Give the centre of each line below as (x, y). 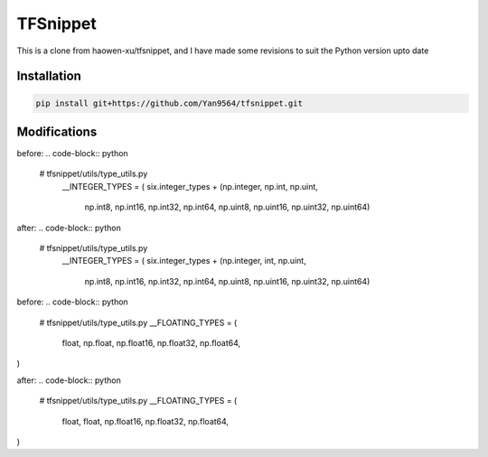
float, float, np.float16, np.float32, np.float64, (145, 421)
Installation (49, 76)
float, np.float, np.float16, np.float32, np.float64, (151, 342)
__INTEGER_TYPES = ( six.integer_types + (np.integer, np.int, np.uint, (190, 186)
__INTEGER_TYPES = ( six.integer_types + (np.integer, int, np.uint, (184, 261)
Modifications (57, 131)
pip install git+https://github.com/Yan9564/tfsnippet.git (169, 103)
